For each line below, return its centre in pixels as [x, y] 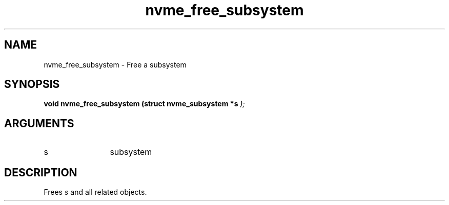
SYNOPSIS [32, 84]
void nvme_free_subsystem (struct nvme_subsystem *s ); [144, 104]
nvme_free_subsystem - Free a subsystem [115, 64]
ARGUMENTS [39, 123]
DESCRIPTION [41, 172]
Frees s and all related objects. [95, 192]
